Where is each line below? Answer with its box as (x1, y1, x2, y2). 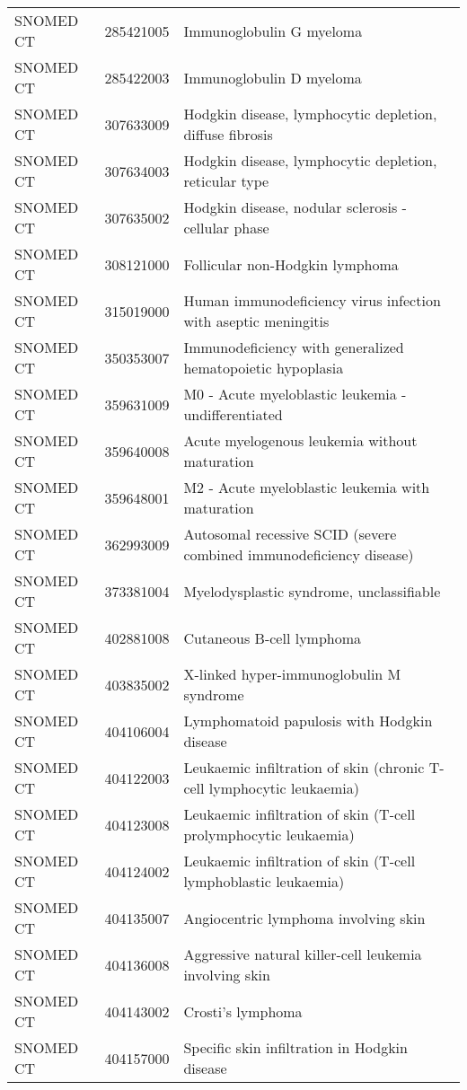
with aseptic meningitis (183, 311, 330, 331)
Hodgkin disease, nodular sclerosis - (183, 197, 407, 217)
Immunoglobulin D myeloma (183, 66, 362, 88)
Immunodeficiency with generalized (183, 337, 404, 357)
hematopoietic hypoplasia (183, 357, 344, 378)
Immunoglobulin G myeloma (183, 20, 363, 41)
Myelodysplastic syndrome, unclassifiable (183, 580, 441, 602)
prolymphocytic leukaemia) (183, 824, 355, 845)
